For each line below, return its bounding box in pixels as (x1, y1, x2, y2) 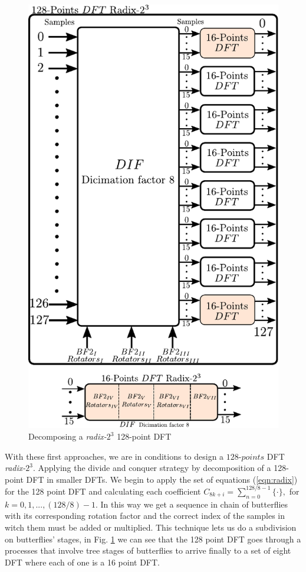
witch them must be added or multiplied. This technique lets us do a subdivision (5, 521, 297, 533)
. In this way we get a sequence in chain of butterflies (95, 498, 288, 510)
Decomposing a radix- (28, 430, 107, 443)
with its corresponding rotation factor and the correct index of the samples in (5, 509, 285, 522)
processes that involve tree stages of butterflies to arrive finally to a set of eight (5, 544, 291, 557)
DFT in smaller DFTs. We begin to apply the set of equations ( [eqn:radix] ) (26, 473, 298, 485)
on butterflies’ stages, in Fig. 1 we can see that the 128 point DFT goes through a (5, 532, 301, 545)
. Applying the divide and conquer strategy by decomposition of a (33, 461, 271, 474)
